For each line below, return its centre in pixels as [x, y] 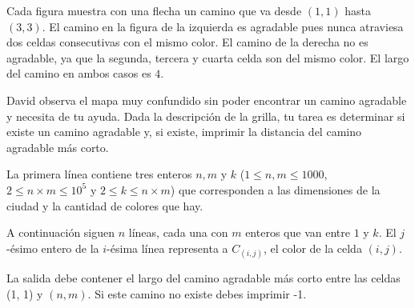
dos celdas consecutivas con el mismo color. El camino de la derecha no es [187, 42]
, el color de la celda [313, 248]
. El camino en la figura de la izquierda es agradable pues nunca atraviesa [223, 26]
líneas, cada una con [178, 232]
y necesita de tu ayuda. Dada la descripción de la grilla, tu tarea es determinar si [206, 116]
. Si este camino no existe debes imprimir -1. [197, 293]
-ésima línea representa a [167, 248]
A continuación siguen [61, 232]
